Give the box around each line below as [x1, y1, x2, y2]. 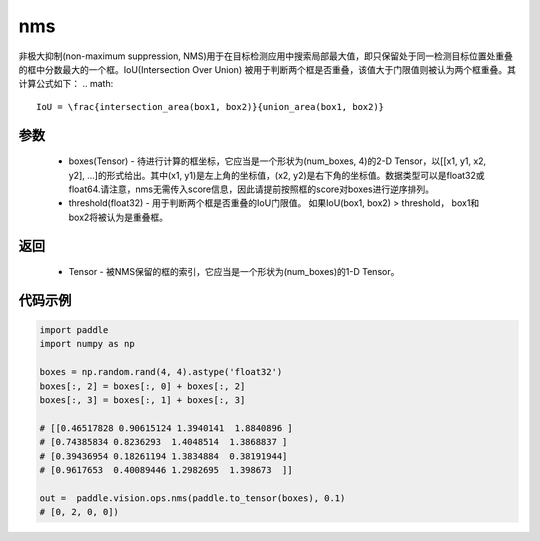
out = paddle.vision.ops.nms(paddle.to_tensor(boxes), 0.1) [39, 492, 346, 504]
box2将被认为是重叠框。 [68, 211, 169, 223]
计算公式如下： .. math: [18, 78, 114, 90]
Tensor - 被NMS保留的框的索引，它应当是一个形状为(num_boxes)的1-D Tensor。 [68, 266, 400, 278]
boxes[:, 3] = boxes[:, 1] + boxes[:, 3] [39, 395, 246, 406]
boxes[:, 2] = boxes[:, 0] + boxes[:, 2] [39, 380, 246, 392]
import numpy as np [39, 338, 135, 350]
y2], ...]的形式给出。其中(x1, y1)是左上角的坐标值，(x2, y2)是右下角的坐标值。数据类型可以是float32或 [68, 169, 485, 181]
